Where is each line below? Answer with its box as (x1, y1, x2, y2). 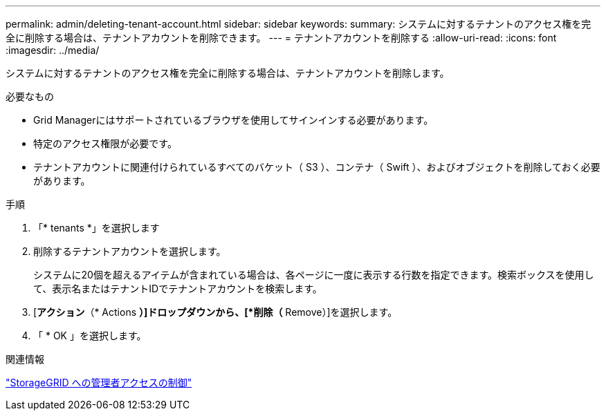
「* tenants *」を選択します (33, 222, 160, 234)
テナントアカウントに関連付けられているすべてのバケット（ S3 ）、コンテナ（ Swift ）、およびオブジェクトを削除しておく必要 (33, 161, 600, 173)
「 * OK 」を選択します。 (33, 330, 147, 341)
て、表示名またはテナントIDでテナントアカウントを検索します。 (33, 283, 322, 294)
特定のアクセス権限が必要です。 (33, 138, 177, 149)
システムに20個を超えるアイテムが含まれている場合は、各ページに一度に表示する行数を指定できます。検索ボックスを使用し (33, 269, 594, 281)
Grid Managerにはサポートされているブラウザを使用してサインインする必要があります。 (33, 114, 434, 126)
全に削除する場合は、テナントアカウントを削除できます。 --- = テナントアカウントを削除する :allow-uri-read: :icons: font (6, 32, 557, 44)
